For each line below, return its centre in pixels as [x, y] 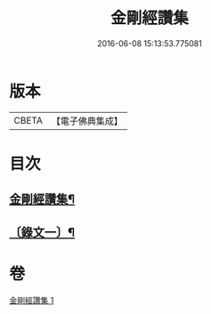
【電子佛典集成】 [87, 121]
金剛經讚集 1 [32, 300]
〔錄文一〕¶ [42, 232]
